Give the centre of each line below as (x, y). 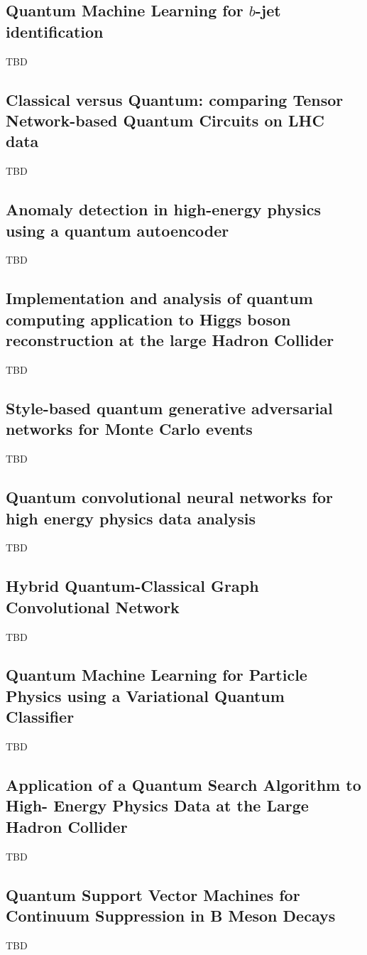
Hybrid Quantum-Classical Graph (132, 586)
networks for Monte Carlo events (129, 429)
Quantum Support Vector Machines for (153, 894)
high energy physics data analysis (131, 518)
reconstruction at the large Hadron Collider (170, 340)
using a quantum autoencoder (117, 230)
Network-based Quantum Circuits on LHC (165, 120)
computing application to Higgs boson (148, 319)
